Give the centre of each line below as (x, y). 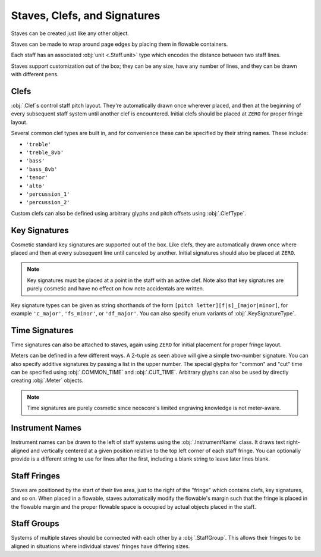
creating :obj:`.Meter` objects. (47, 380)
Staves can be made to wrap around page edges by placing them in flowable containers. (119, 44)
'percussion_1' (48, 194)
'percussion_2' (48, 203)
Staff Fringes (36, 476)
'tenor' (37, 178)
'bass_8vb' (42, 169)
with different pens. (35, 74)
